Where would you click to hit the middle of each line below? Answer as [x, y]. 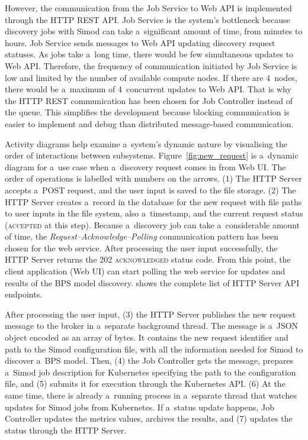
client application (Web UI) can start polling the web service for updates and [145, 271]
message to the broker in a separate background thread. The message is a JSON [152, 326]
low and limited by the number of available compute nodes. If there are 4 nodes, [151, 77]
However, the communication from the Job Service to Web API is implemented [148, 8]
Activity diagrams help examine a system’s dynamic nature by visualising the [146, 143]
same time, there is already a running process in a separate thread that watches [151, 395]
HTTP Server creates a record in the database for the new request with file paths [153, 201]
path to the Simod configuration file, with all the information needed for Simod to [154, 349]
